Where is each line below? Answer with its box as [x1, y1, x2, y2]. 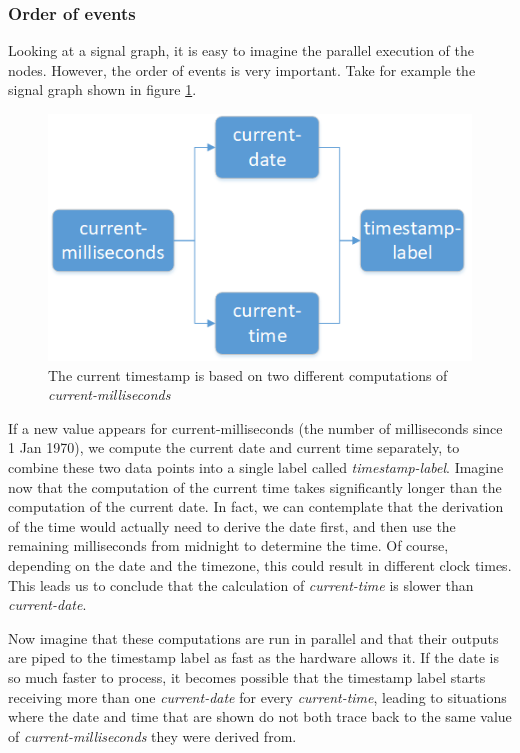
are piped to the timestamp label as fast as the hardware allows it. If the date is [8, 647, 499, 668]
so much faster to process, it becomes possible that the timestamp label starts [8, 667, 486, 688]
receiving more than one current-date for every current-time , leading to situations [8, 686, 507, 707]
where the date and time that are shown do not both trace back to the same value [8, 706, 512, 727]
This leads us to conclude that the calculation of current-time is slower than [8, 574, 474, 595]
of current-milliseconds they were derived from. [8, 725, 297, 746]
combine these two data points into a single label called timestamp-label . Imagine [8, 457, 504, 478]
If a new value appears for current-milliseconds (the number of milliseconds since [8, 417, 503, 438]
